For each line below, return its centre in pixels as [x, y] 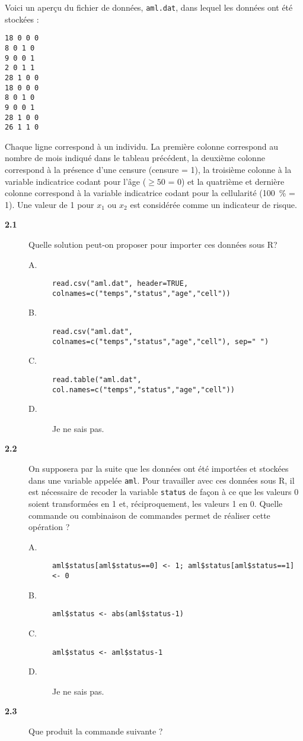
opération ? [49, 527]
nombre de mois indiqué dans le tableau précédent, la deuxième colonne [135, 158]
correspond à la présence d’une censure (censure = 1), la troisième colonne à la [148, 169]
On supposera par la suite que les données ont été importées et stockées [159, 469]
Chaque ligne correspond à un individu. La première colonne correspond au [142, 146]
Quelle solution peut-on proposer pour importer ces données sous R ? [153, 244]
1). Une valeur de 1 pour [50, 204]
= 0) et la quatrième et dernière [226, 181]
